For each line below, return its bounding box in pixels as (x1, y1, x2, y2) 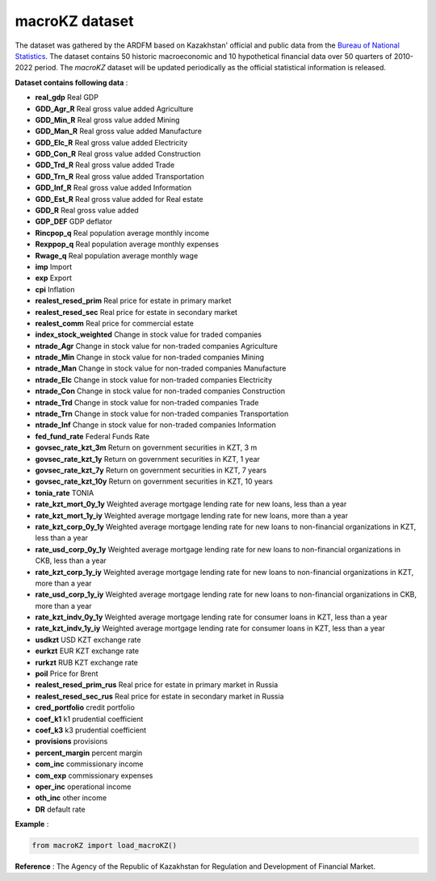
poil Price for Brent (35, 669, 99, 678)
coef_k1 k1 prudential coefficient (35, 714, 144, 724)
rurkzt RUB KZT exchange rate (35, 657, 139, 667)
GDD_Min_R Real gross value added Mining (35, 115, 180, 124)
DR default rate (35, 804, 86, 814)
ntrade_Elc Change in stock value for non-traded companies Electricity (35, 375, 273, 384)
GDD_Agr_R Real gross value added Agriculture (35, 103, 194, 113)
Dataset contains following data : (15, 78, 128, 87)
